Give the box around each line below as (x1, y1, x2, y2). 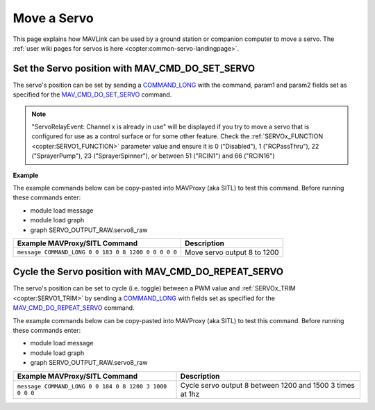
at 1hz (180, 389, 200, 399)
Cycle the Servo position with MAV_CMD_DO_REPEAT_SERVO (12, 266, 284, 278)
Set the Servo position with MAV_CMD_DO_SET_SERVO (12, 63, 256, 74)
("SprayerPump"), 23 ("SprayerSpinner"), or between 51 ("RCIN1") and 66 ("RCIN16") (31, 151, 275, 160)
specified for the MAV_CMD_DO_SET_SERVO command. (12, 90, 172, 99)
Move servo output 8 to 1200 (185, 247, 279, 257)
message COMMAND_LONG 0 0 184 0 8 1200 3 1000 (17, 382, 167, 390)
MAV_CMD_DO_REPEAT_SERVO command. (12, 304, 135, 312)
